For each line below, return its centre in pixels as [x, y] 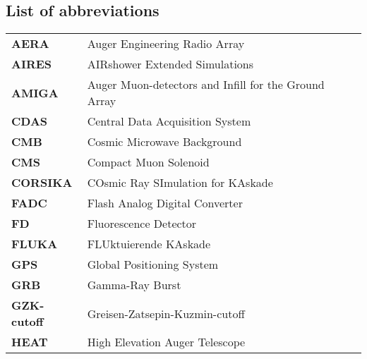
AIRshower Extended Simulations [170, 64]
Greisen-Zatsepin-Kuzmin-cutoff [166, 313]
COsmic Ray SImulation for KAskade [180, 182]
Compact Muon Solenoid [148, 162]
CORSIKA [42, 182]
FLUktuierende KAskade [149, 244]
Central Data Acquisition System [169, 121]
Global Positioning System [153, 264]
